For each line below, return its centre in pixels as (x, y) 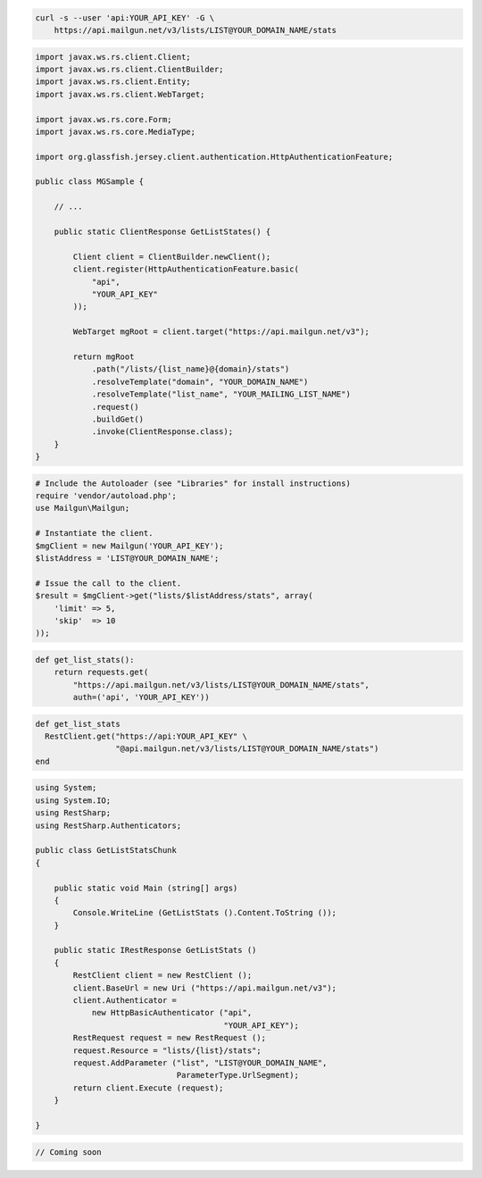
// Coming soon (68, 1152)
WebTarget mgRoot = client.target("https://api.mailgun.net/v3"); (221, 332)
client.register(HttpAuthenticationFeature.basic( (186, 269)
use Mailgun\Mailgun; (83, 508)
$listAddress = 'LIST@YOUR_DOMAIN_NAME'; (127, 558)
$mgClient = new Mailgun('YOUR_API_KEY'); (129, 546)
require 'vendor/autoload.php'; (106, 496)
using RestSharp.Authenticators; (108, 825)
